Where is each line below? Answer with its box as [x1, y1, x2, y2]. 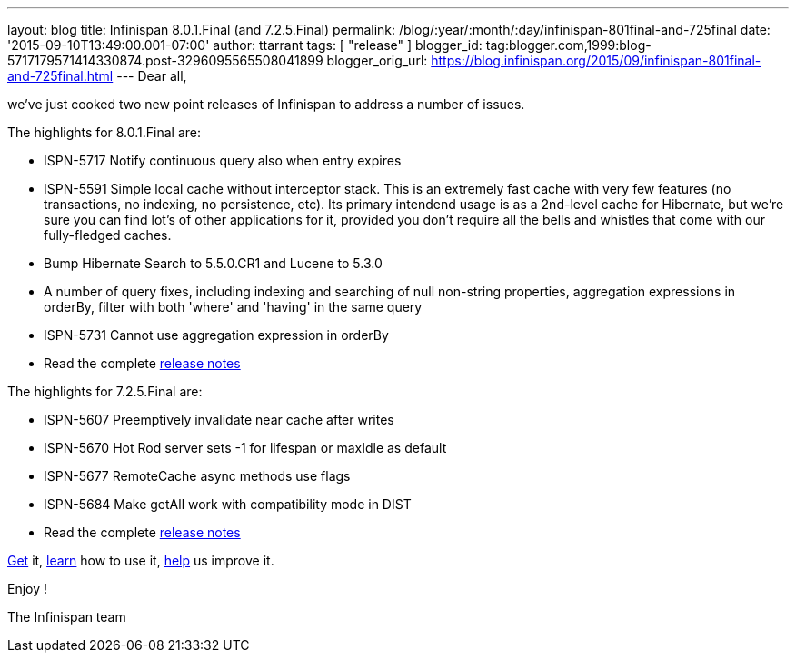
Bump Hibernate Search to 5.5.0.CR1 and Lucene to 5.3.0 [44, 255, 383, 271]
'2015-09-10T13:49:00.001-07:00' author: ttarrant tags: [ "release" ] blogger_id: [7, 37, 483, 53]
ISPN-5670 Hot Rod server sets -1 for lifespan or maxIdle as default [44, 440, 447, 455]
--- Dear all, [116, 68, 187, 84]
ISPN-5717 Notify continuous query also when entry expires [44, 153, 402, 168]
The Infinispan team [7, 609, 126, 625]
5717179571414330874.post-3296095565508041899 [7, 53, 323, 68]
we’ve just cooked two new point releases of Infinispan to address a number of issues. [7, 96, 525, 112]
